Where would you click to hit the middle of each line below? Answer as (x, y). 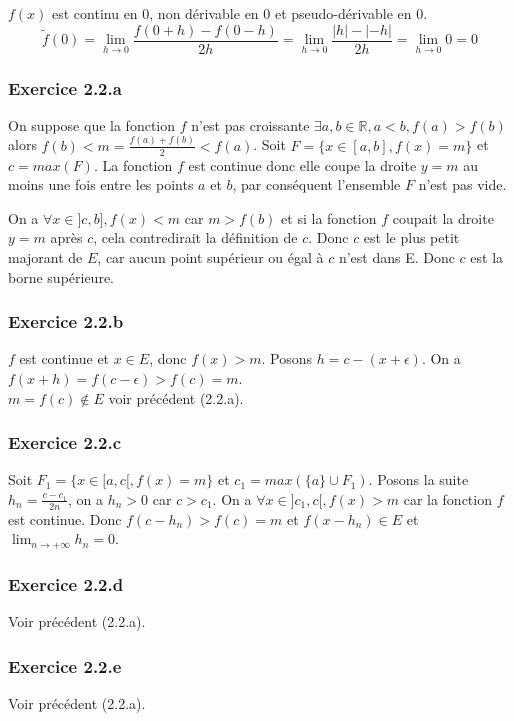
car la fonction (447, 498)
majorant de (45, 256)
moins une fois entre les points (101, 184)
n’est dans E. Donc (396, 256)
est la (487, 256)
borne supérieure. (61, 276)
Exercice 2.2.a (65, 87)
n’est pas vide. (462, 184)
